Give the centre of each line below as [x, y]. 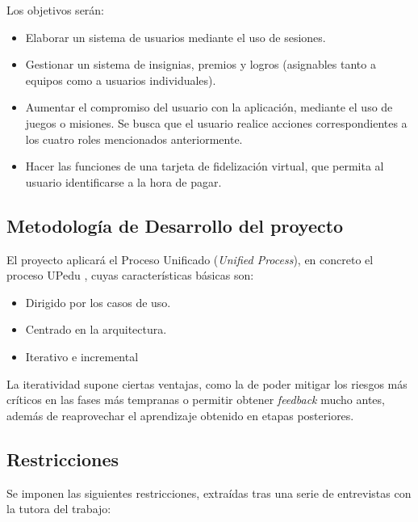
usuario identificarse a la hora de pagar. [123, 181]
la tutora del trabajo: [59, 509]
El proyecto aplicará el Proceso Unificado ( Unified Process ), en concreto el [190, 259]
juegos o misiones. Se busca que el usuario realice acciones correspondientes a [216, 122]
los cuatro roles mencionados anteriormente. [134, 139]
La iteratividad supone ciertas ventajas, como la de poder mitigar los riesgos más [207, 383]
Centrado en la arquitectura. [96, 329]
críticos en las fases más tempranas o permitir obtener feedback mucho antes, [196, 400]
